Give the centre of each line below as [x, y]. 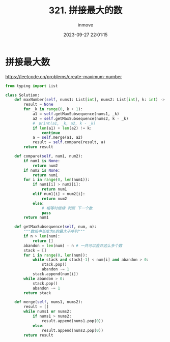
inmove [86, 25]
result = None [38, 105]
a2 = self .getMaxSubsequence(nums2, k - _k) [80, 118]
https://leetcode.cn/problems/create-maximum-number [64, 76]
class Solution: [22, 95]
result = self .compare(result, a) [69, 142]
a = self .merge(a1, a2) [58, 138]
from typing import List [32, 86]
